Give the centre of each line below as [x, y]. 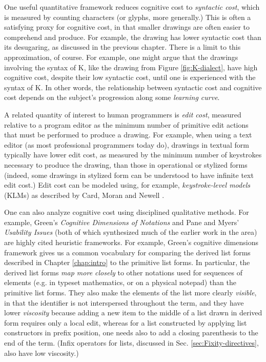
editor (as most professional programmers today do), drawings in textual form [127, 144]
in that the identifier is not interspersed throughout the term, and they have [124, 302]
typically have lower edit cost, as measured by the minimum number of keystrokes [133, 155]
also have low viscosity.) [42, 353]
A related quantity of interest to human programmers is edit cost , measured [123, 114]
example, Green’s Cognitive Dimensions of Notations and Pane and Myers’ [122, 222]
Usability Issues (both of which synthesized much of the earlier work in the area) [131, 232]
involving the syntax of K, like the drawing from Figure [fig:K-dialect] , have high [131, 67]
